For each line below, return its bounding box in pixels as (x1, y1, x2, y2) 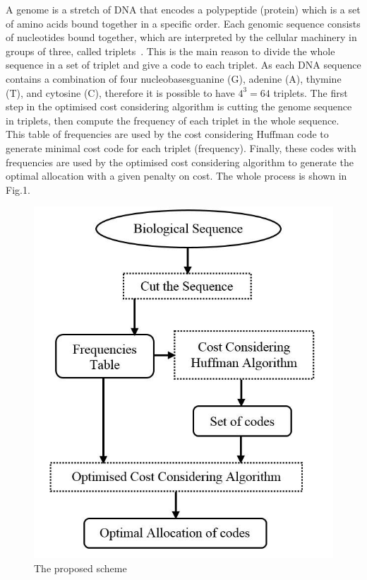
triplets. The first (273, 85, 348, 100)
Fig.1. (6, 182, 30, 197)
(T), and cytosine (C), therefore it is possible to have (6, 85, 235, 100)
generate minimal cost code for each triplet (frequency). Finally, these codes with (6, 140, 356, 155)
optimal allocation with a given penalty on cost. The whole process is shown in (6, 168, 347, 183)
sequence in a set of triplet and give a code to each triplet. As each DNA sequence (6, 57, 361, 72)
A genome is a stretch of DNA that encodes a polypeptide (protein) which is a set (6, 2, 361, 16)
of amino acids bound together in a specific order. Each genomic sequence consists (6, 16, 361, 30)
